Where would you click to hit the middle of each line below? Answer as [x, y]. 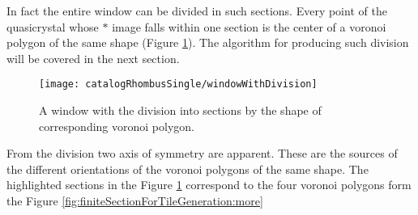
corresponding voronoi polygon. [117, 126]
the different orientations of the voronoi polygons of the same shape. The [188, 169]
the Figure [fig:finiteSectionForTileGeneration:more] [135, 200]
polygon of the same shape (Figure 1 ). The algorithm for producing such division [208, 42]
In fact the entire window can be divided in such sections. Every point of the [197, 11]
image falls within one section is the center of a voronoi [249, 26]
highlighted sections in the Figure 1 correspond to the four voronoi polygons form [209, 185]
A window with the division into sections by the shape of [180, 110]
